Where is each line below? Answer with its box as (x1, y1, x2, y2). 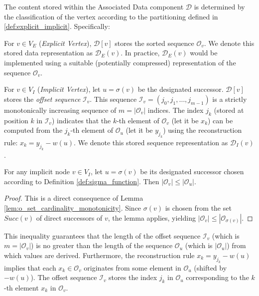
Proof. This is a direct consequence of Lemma (4, 193, 143, 203)
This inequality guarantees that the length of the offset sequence (4, 230, 201, 241)
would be (190, 47, 218, 58)
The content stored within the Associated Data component (4, 1, 184, 11)
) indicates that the (51, 115, 111, 125)
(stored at (214, 104, 244, 115)
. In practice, (121, 47, 160, 58)
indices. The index (147, 104, 204, 115)
